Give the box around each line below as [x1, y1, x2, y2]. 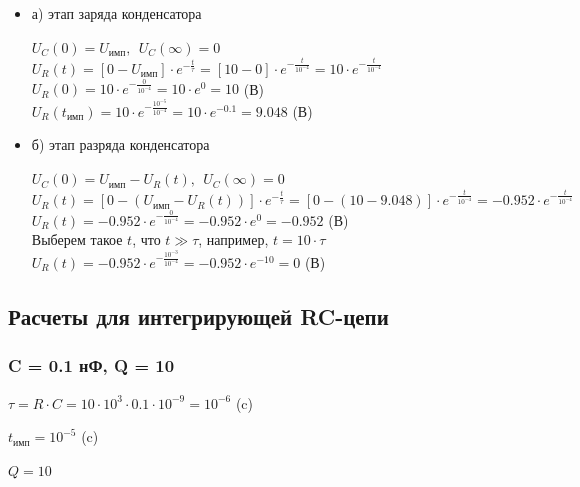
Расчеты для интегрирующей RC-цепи [8, 300, 389, 331]
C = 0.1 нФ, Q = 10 [8, 353, 175, 378]
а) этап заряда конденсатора [31, 3, 202, 23]
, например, [198, 229, 269, 250]
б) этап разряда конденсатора [31, 134, 210, 155]
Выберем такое [31, 229, 123, 250]
